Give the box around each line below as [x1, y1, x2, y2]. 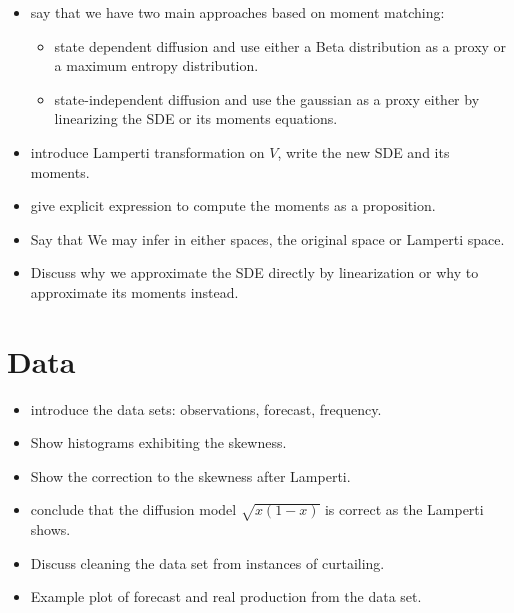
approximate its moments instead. [30, 281, 239, 302]
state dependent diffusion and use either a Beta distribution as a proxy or [54, 35, 507, 56]
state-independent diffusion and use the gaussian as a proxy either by [54, 88, 480, 109]
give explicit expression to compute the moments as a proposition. [30, 195, 436, 216]
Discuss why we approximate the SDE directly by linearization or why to [30, 262, 479, 283]
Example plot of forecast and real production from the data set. [30, 586, 422, 607]
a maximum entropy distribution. [54, 55, 259, 76]
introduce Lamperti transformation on [30, 141, 265, 162]
